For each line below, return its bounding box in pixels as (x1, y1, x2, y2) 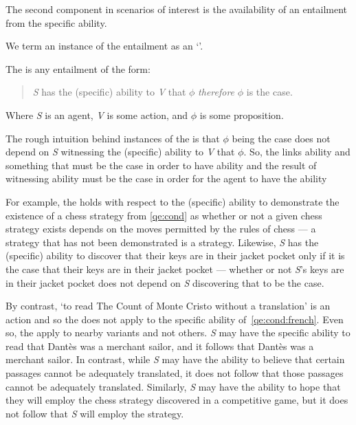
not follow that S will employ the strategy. (5, 406, 184, 420)
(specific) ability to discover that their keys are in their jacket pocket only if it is (5, 248, 345, 263)
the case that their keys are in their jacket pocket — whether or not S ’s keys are (5, 261, 344, 276)
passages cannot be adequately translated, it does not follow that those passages (5, 366, 344, 380)
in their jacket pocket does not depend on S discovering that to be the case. (5, 275, 324, 290)
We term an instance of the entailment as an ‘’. (5, 39, 203, 53)
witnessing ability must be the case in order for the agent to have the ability (5, 171, 327, 186)
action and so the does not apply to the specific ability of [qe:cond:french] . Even (5, 312, 344, 326)
